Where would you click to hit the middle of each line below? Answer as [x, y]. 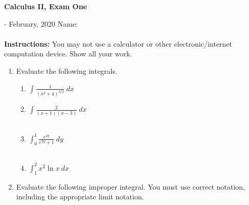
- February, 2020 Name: [41, 23]
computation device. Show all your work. [68, 54]
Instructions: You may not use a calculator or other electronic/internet [118, 43]
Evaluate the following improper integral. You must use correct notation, [131, 186]
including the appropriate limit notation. [80, 197]
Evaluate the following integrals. [67, 70]
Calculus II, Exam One [46, 6]
